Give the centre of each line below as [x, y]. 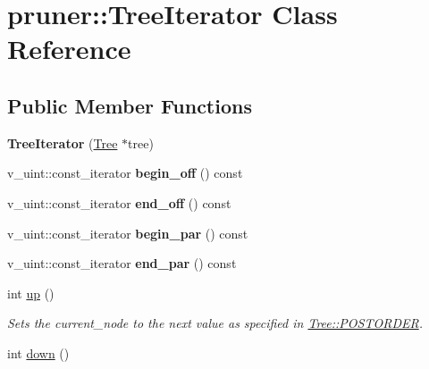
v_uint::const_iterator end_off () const [119, 202]
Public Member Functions [130, 105]
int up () [31, 293]
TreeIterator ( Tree [63, 143]
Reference [69, 49]
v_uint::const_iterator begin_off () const [125, 173]
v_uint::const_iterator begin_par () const [128, 233]
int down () [38, 352]
